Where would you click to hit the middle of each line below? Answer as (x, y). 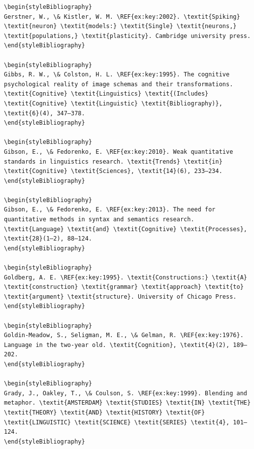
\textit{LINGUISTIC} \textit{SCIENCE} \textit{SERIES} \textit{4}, (117, 422)
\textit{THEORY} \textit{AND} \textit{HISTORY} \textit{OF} (105, 412)
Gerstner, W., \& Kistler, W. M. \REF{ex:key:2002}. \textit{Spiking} (122, 17)
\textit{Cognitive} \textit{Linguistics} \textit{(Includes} (106, 94)
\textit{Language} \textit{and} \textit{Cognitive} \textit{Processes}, (126, 229)
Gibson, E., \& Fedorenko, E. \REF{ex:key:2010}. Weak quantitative (119, 152)
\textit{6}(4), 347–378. (45, 113)
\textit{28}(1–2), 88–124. (48, 239)
